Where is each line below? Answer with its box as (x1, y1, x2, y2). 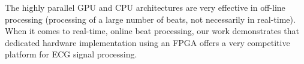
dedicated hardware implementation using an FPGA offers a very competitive (5, 36, 290, 48)
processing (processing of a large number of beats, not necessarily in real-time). (5, 13, 296, 25)
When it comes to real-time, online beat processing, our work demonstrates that (5, 25, 299, 37)
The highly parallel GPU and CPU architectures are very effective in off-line (5, 1, 285, 13)
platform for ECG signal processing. (5, 48, 137, 60)
